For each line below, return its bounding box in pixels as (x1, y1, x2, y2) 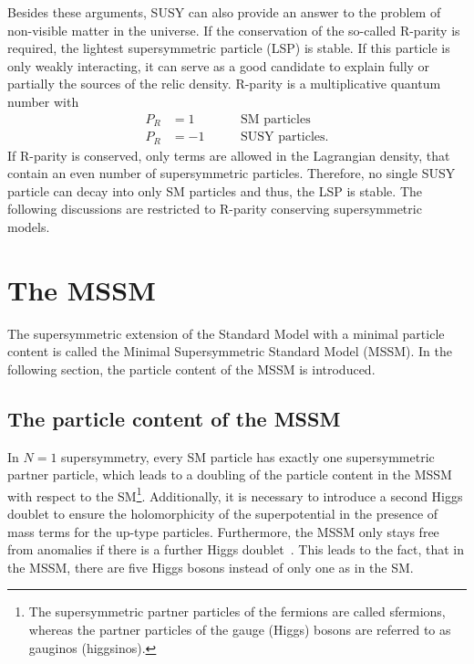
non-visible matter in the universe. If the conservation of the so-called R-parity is (7, 20, 460, 39)
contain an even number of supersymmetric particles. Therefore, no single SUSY (7, 163, 456, 183)
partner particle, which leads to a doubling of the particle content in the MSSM (7, 465, 452, 484)
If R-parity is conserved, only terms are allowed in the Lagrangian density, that (7, 145, 450, 164)
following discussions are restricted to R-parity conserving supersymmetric (7, 199, 422, 218)
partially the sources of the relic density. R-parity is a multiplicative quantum (7, 74, 441, 93)
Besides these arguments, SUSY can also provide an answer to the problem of (7, 3, 441, 21)
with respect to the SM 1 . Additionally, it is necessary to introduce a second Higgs (7, 483, 463, 505)
